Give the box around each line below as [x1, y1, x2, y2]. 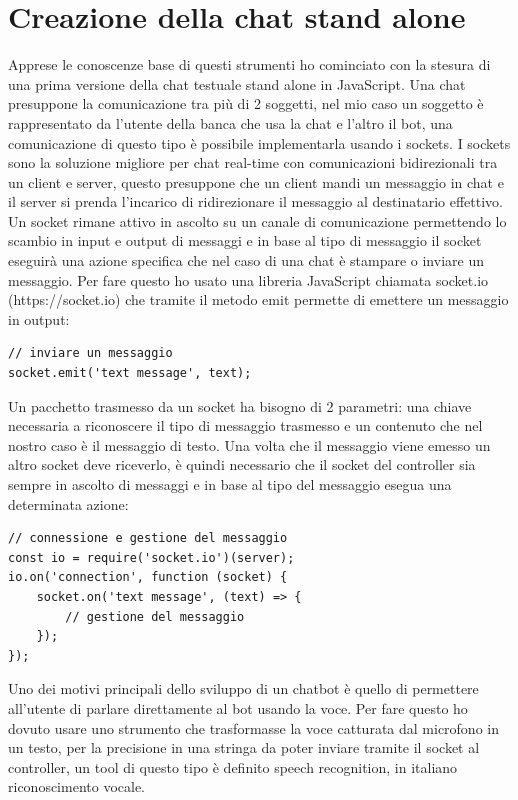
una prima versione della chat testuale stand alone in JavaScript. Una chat [8, 73, 466, 94]
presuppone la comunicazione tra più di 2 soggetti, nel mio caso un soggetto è [8, 93, 484, 114]
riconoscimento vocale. [8, 776, 145, 797]
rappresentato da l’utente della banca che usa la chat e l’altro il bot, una [8, 112, 453, 133]
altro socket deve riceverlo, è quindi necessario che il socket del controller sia [8, 454, 476, 475]
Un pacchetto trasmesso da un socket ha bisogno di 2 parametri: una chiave [8, 395, 472, 416]
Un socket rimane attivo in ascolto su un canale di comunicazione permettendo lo [8, 210, 507, 231]
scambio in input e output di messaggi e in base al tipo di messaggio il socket [8, 230, 482, 251]
